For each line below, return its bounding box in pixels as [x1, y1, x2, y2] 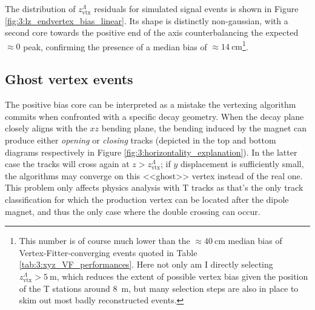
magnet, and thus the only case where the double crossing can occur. [5, 205, 260, 217]
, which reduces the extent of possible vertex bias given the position [56, 269, 308, 282]
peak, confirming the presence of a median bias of [23, 40, 207, 53]
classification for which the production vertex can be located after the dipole [5, 193, 289, 205]
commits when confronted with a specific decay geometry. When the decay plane [5, 110, 304, 122]
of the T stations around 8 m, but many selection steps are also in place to [19, 282, 299, 294]
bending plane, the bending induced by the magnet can [101, 122, 307, 134]
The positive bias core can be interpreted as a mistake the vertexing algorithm [5, 98, 296, 111]
